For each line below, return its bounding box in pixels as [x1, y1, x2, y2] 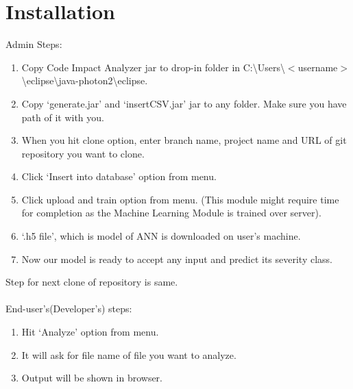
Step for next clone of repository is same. [5, 275, 178, 289]
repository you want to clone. [21, 146, 145, 160]
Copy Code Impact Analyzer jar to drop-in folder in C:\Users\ [21, 60, 285, 74]
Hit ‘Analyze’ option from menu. [21, 325, 159, 339]
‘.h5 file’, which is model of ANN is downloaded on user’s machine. [21, 229, 301, 243]
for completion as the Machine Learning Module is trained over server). [21, 205, 321, 220]
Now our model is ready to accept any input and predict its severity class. [21, 251, 332, 266]
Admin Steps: [5, 37, 62, 51]
